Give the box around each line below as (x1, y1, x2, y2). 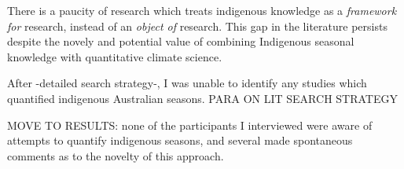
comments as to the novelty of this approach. (7, 147, 224, 163)
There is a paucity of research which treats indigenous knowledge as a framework (7, 2, 397, 18)
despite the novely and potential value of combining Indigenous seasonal (7, 33, 354, 50)
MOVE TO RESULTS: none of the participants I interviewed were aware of (7, 116, 373, 133)
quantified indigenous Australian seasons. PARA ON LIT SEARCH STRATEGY (7, 90, 398, 106)
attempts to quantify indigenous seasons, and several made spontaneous (7, 132, 353, 149)
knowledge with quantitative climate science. (7, 48, 222, 64)
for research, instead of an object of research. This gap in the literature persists (7, 17, 387, 34)
